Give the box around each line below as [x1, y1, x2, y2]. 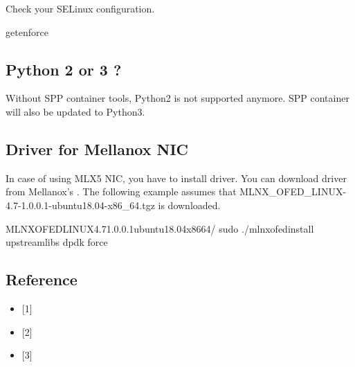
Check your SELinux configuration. [6, 1, 155, 15]
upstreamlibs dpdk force [6, 235, 108, 249]
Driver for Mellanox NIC [6, 138, 189, 159]
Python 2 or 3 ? [6, 58, 122, 80]
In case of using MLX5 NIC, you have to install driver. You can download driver [6, 170, 347, 185]
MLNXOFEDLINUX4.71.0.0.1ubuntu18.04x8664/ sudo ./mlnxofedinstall [6, 221, 314, 235]
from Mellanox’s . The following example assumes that [6, 184, 237, 199]
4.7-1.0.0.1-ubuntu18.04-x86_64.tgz [6, 197, 155, 212]
